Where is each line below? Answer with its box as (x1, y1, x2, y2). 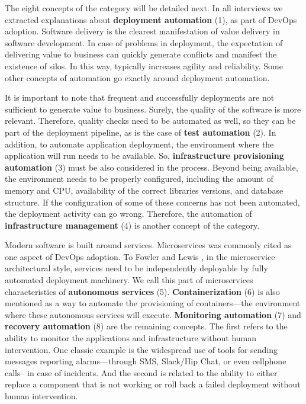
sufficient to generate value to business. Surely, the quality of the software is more (5, 102, 301, 115)
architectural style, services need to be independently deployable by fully (5, 262, 268, 274)
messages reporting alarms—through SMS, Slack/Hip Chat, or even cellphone (5, 355, 286, 367)
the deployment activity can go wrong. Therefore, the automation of (5, 207, 252, 220)
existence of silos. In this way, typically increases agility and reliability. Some (5, 59, 283, 72)
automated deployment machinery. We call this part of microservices (5, 274, 253, 286)
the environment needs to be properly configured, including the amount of (5, 172, 273, 185)
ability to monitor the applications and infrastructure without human (5, 332, 257, 344)
